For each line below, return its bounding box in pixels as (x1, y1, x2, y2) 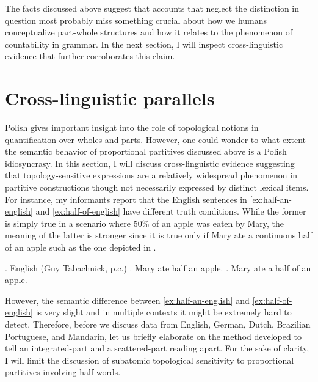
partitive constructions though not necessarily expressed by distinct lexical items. (5, 181, 309, 194)
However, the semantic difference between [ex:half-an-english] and (5, 293, 250, 306)
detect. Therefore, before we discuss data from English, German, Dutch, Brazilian (5, 318, 311, 330)
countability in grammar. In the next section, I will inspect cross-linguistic (5, 37, 283, 50)
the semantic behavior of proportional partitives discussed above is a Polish (5, 145, 287, 158)
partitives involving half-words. (5, 365, 121, 378)
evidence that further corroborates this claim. (5, 50, 175, 62)
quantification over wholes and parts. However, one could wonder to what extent (5, 133, 306, 145)
